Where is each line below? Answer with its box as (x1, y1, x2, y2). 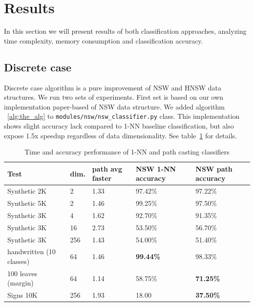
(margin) (7, 278, 34, 288)
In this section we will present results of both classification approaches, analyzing (4, 26, 247, 36)
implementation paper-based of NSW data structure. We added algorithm (4, 101, 225, 111)
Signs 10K (7, 290, 38, 300)
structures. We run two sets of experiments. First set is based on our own (4, 92, 224, 102)
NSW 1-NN (136, 163, 176, 174)
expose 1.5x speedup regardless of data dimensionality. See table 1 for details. (4, 130, 237, 140)
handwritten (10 (7, 246, 56, 257)
